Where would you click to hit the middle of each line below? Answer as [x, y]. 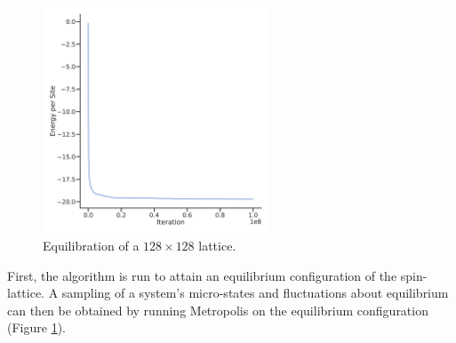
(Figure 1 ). [36, 327]
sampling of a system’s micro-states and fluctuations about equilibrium [255, 293]
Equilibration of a [91, 245]
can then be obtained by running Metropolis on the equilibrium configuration [218, 310]
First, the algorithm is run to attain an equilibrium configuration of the [202, 275]
